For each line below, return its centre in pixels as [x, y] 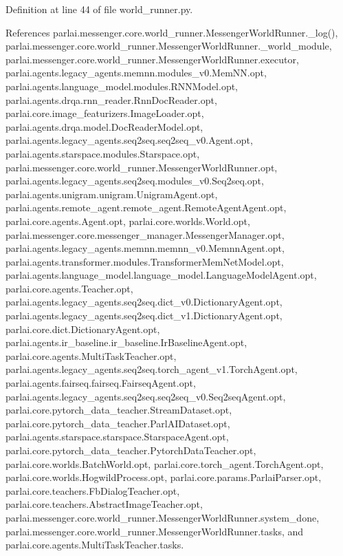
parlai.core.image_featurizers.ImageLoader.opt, [105, 113]
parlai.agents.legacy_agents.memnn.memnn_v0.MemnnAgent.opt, [145, 248]
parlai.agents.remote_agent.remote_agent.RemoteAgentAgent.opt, [146, 207]
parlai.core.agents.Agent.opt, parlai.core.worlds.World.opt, [128, 221]
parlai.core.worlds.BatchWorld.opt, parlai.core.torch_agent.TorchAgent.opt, [165, 463]
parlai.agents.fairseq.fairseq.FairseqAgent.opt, [101, 383]
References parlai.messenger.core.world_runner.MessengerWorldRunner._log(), [172, 32]
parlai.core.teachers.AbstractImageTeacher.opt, [104, 504]
